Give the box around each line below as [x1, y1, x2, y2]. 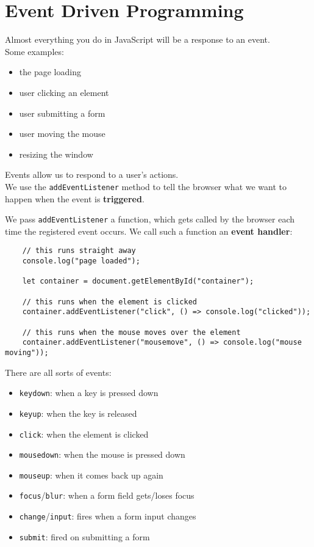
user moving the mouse [19, 127, 105, 140]
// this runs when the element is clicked [22, 297, 197, 306]
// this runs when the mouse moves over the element [22, 328, 241, 337]
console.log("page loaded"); [22, 257, 140, 266]
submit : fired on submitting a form [19, 530, 150, 543]
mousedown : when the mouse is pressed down [19, 448, 185, 461]
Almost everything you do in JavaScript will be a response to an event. [5, 33, 270, 46]
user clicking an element [19, 86, 109, 98]
